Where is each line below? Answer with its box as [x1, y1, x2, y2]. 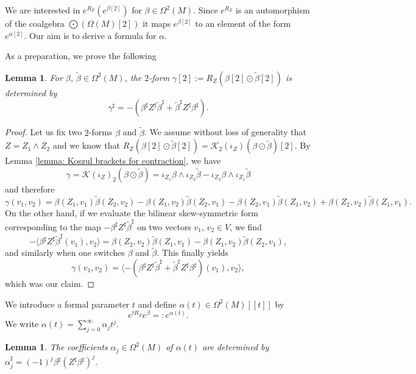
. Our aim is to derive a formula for [24, 29, 157, 41]
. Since [193, 4, 218, 16]
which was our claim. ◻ [5, 277, 95, 290]
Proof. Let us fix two [5, 125, 82, 138]
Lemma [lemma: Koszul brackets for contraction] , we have [5, 154, 221, 167]
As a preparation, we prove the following [5, 49, 157, 62]
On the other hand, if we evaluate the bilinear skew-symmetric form [5, 206, 259, 219]
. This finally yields [157, 246, 229, 259]
